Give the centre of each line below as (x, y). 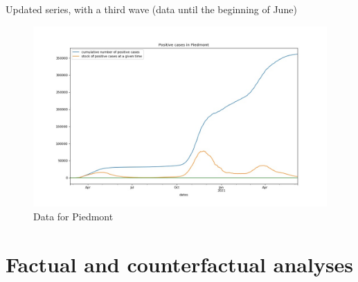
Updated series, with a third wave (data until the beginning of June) (151, 9)
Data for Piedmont (73, 217)
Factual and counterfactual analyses (180, 264)
